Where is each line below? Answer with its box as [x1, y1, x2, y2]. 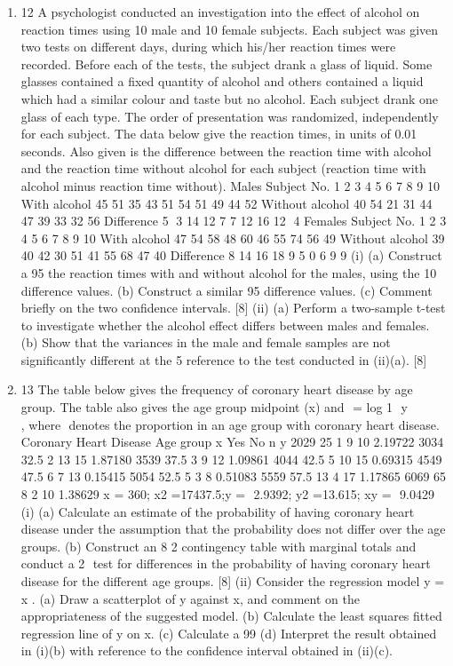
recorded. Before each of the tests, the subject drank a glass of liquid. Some [20, 54, 433, 73]
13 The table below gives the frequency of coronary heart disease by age [20, 380, 413, 399]
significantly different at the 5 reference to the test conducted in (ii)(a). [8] [20, 350, 427, 369]
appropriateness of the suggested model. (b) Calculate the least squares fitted [20, 607, 442, 625]
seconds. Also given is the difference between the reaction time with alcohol [20, 141, 432, 160]
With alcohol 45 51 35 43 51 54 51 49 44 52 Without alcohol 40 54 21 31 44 [20, 194, 433, 212]
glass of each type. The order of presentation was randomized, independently [20, 107, 439, 125]
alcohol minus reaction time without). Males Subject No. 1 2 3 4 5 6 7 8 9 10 [20, 176, 440, 194]
